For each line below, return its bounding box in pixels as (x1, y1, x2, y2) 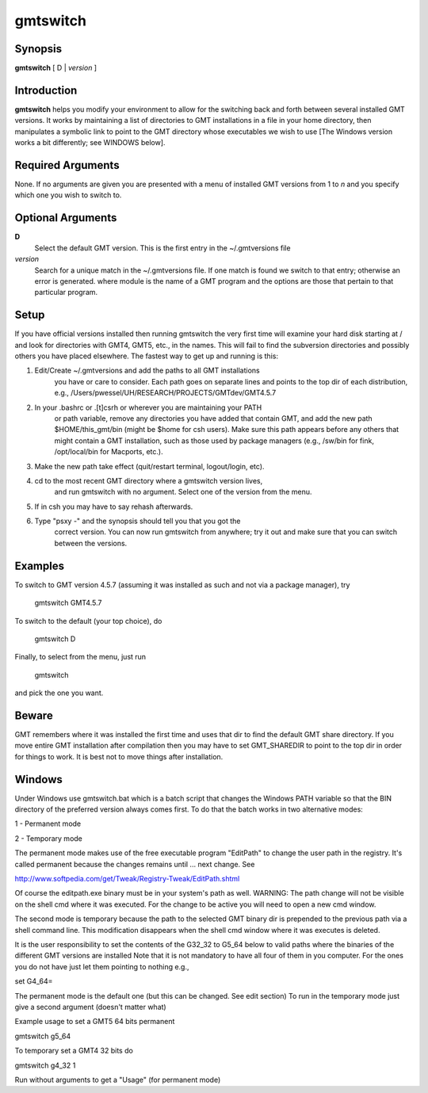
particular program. (34, 288, 98, 297)
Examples (14, 559, 65, 572)
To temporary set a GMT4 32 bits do (14, 1046, 134, 1056)
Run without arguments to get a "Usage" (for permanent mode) (14, 1075, 221, 1084)
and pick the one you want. (14, 688, 104, 697)
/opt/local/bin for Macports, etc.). (54, 447, 163, 457)
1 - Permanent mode (14, 819, 82, 828)
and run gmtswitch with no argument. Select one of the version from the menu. (54, 487, 312, 497)
